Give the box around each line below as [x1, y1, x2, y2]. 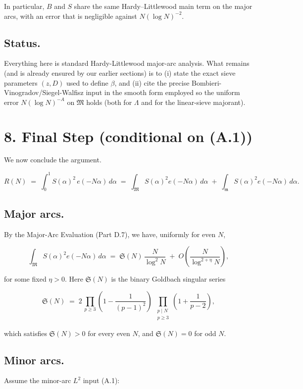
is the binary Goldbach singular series [111, 274, 226, 284]
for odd [194, 328, 216, 338]
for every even [88, 328, 130, 338]
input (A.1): [83, 375, 120, 386]
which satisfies [4, 328, 47, 338]
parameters [4, 77, 38, 88]
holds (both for [86, 97, 132, 107]
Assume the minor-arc [4, 375, 71, 386]
